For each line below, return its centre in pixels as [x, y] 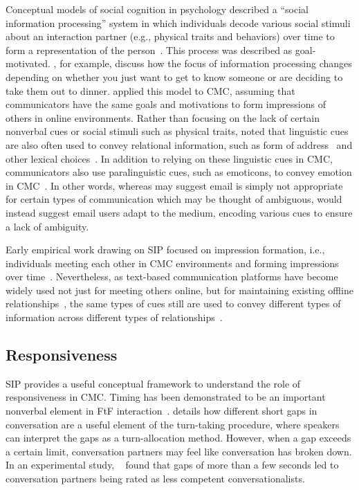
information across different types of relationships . [114, 317]
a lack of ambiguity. [47, 226]
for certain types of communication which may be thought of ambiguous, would [174, 199]
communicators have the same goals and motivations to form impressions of [166, 104]
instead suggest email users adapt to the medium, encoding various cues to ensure [179, 212]
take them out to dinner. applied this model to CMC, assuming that [150, 90]
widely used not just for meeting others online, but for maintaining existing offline [179, 290]
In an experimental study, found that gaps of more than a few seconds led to [172, 465]
